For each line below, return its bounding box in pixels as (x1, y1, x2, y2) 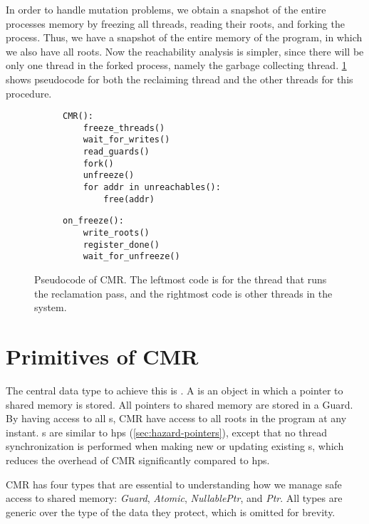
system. (34, 300, 67, 315)
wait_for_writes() (83, 135, 170, 145)
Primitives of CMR (6, 342, 199, 370)
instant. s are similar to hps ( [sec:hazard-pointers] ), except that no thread (6, 424, 328, 439)
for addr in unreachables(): (83, 182, 221, 193)
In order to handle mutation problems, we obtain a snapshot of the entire (6, 2, 326, 16)
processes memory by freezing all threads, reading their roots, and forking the (6, 16, 345, 31)
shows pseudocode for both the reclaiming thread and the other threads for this (6, 71, 353, 86)
